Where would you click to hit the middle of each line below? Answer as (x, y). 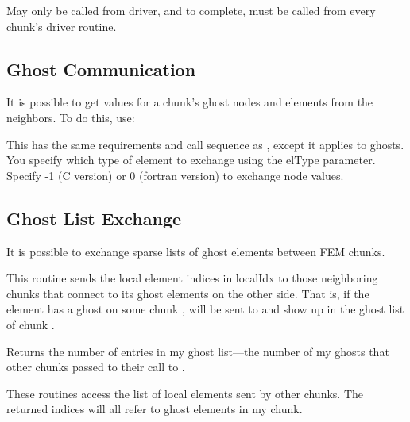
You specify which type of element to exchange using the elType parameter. (191, 160)
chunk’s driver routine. (62, 26)
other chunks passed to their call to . (96, 367)
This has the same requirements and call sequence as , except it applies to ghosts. (205, 144)
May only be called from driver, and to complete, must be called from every (191, 10)
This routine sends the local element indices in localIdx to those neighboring (192, 278)
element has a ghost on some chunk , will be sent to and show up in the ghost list (205, 309)
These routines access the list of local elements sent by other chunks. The (185, 393)
